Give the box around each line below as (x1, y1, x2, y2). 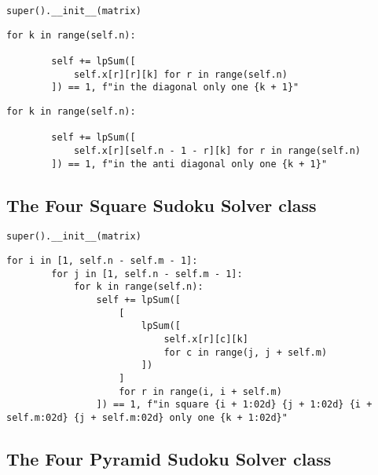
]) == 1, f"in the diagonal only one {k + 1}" (51, 82, 299, 93)
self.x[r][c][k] (163, 334, 248, 345)
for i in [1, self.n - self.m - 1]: (6, 255, 198, 267)
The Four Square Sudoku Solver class (6, 192, 317, 217)
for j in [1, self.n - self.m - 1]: (51, 268, 243, 280)
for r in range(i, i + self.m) (119, 385, 282, 397)
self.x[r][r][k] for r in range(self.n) (73, 68, 288, 80)
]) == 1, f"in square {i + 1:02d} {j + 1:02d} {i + (96, 399, 372, 411)
